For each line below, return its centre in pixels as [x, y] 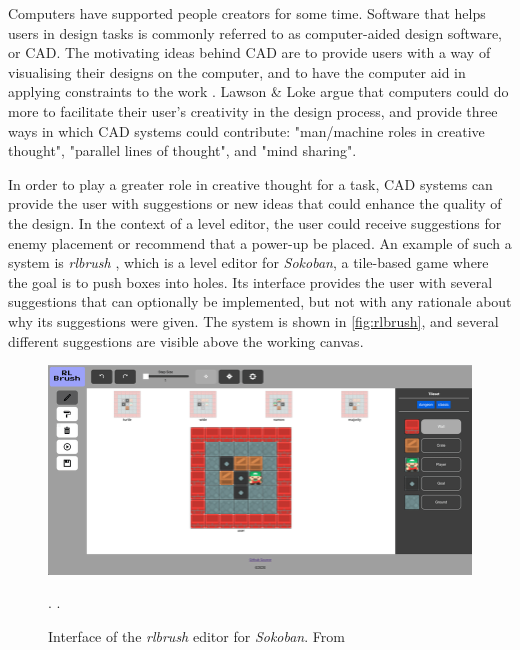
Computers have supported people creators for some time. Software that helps [247, 13]
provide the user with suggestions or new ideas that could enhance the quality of [255, 203]
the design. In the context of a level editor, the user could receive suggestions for [255, 222]
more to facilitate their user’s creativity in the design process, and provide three [253, 110]
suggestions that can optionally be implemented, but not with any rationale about [260, 301]
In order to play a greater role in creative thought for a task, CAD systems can [250, 183]
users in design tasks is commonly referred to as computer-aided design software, [255, 32]
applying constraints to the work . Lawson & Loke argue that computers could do [258, 91]
